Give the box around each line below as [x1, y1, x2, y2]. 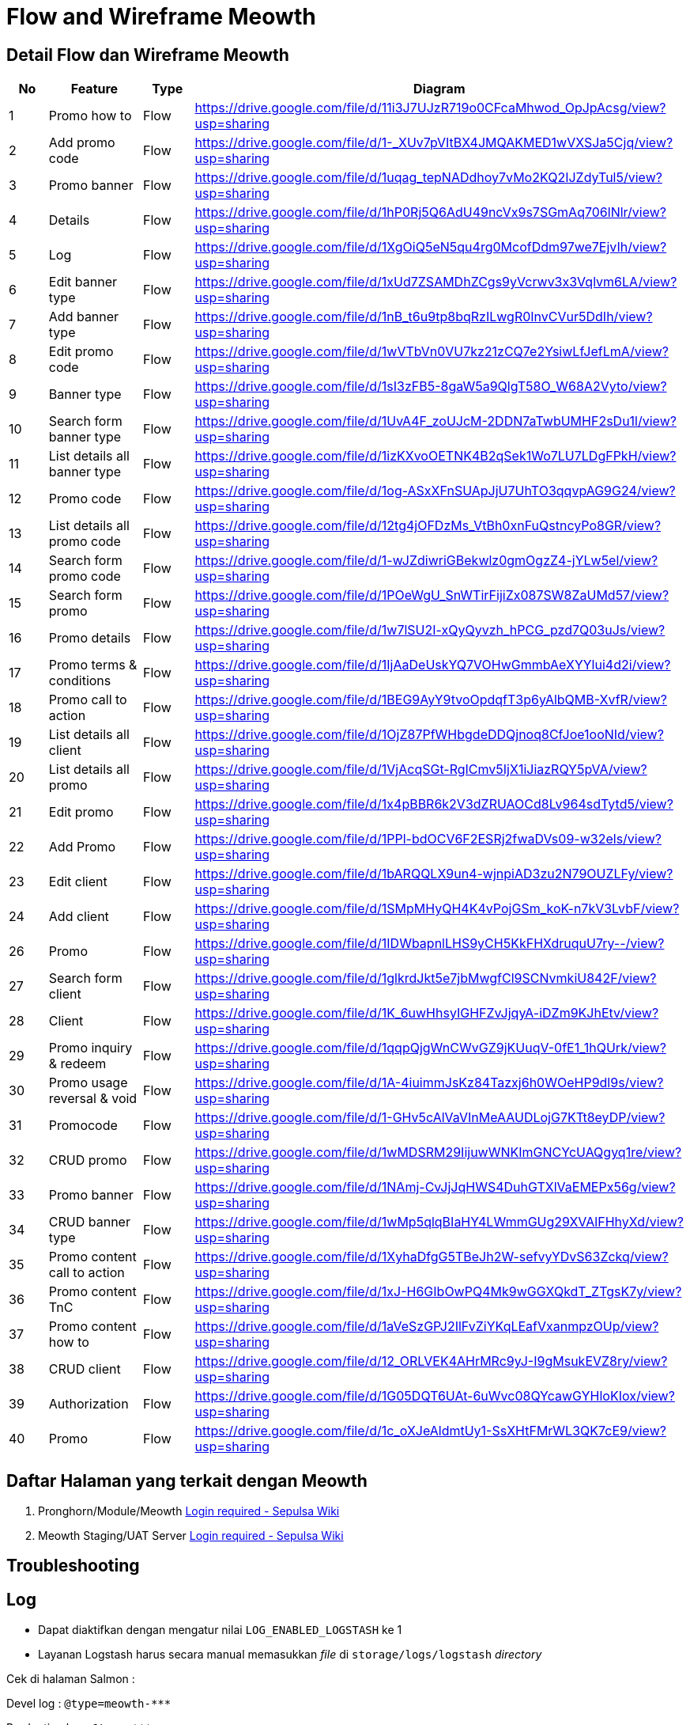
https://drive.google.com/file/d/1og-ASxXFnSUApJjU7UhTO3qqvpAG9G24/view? [194, 483, 676, 499]
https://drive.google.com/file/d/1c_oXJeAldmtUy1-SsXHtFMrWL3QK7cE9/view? [194, 1423, 666, 1439]
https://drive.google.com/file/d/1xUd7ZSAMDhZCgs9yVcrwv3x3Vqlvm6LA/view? [194, 274, 677, 290]
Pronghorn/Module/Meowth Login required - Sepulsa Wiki [38, 1504, 340, 1518]
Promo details [48, 630, 131, 646]
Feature [70, 81, 119, 97]
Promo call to [48, 692, 127, 708]
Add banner [48, 309, 119, 325]
